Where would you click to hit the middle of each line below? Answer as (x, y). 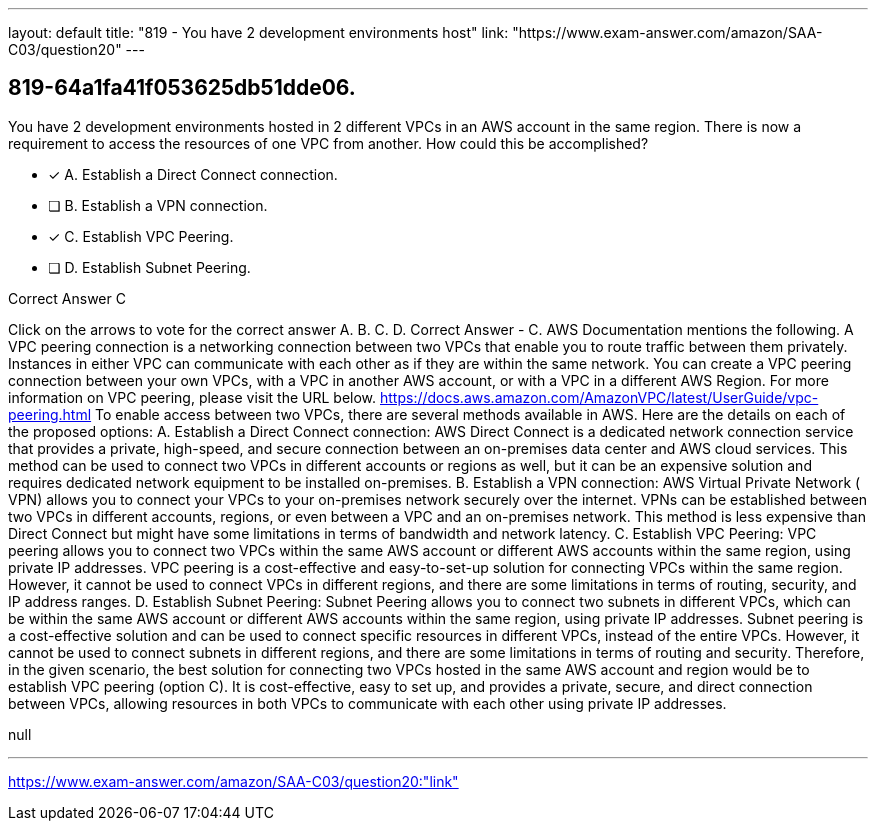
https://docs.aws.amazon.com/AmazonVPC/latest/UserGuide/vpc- (599, 397)
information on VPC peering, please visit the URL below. (192, 397)
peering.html (50, 414)
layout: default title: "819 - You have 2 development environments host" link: (258, 32)
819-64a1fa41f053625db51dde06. (182, 88)
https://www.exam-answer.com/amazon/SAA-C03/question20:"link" (233, 781)
